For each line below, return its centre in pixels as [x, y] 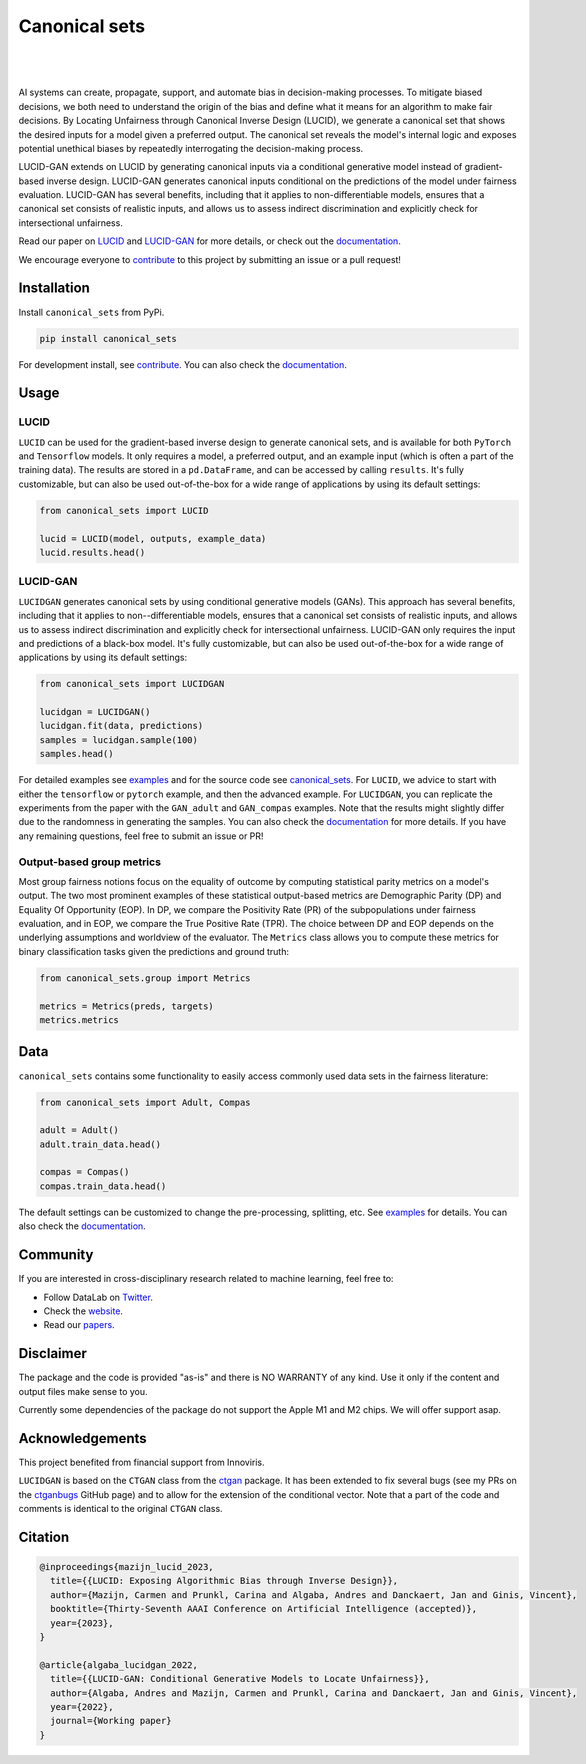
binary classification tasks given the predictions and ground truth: [154, 951]
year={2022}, [82, 1706]
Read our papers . [79, 1325]
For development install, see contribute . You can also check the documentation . [182, 364]
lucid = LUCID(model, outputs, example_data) [153, 538]
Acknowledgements [82, 1438]
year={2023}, [82, 1623]
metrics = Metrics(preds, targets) [126, 1006]
